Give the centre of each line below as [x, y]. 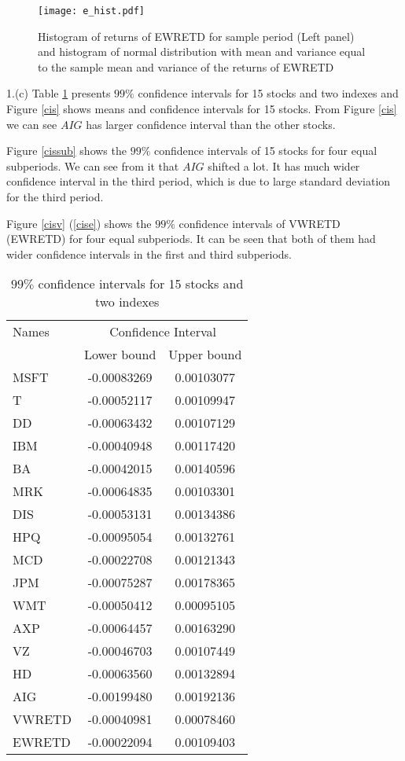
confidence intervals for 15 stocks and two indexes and [268, 93]
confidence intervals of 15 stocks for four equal [265, 151]
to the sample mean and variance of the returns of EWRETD [186, 66]
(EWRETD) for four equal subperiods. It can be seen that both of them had [191, 239]
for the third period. [55, 197]
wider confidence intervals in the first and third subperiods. [149, 254]
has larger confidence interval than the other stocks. [211, 124]
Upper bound [205, 355]
